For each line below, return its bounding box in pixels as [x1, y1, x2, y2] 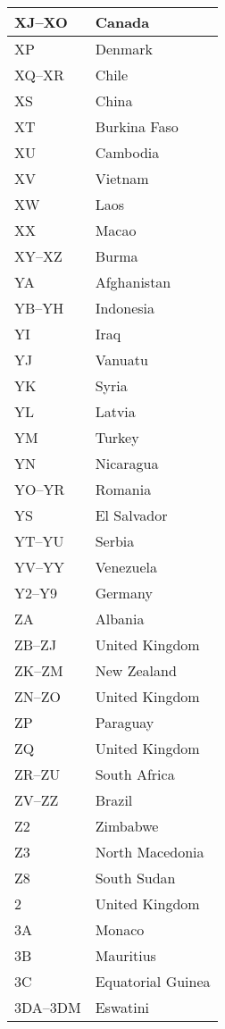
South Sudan [95, 867, 176, 888]
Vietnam [95, 168, 149, 188]
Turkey [95, 427, 139, 448]
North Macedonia [95, 841, 204, 862]
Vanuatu [95, 349, 148, 370]
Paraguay [95, 712, 154, 732]
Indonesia [95, 297, 155, 318]
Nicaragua [95, 453, 159, 473]
